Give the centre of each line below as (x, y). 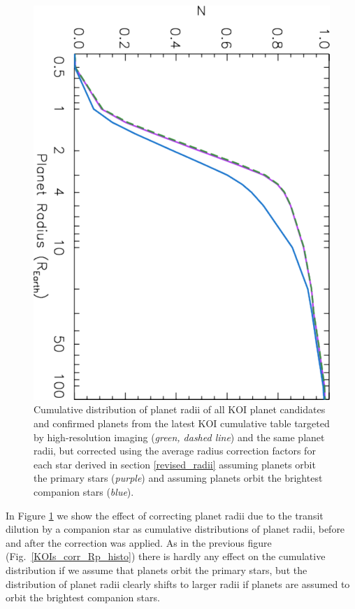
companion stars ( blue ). (84, 492)
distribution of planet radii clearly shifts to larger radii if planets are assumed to (178, 583)
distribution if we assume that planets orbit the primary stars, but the (157, 569)
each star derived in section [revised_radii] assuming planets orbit (175, 464)
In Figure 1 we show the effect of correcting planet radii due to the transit (165, 515)
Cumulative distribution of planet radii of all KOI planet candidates (180, 409)
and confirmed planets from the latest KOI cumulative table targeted (182, 423)
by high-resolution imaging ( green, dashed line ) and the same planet (179, 437)
